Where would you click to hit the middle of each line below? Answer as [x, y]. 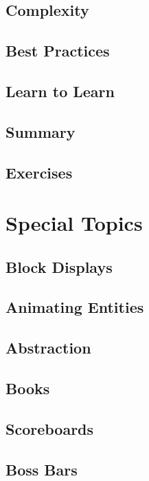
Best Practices [58, 51]
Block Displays [59, 266]
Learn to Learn [60, 91]
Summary [41, 131]
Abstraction [48, 348]
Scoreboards [50, 428]
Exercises [39, 172]
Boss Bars [42, 469]
